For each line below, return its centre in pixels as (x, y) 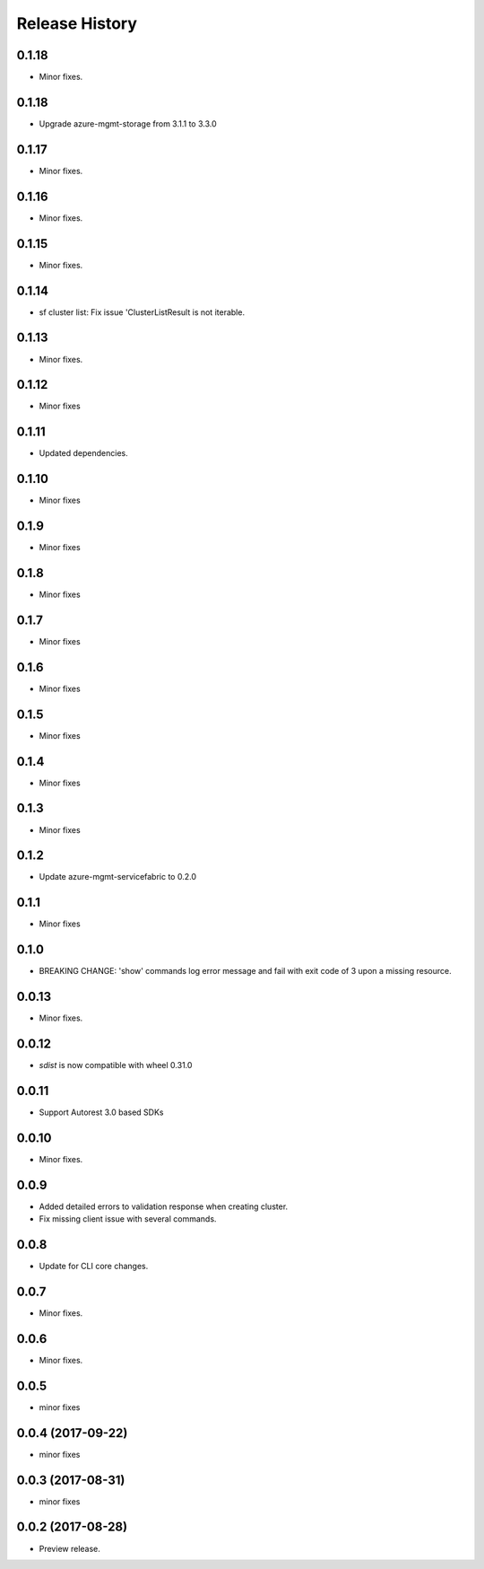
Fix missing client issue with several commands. (128, 1219)
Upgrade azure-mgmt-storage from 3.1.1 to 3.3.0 (128, 123)
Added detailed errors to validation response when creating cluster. (164, 1206)
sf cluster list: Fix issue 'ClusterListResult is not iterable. (142, 312)
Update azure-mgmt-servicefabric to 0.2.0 (118, 877)
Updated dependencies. (84, 453)
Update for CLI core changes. (94, 1267)
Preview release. (69, 1548)
